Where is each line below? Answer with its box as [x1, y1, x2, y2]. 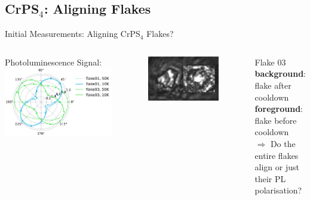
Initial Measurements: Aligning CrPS [5, 27, 140, 40]
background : [254, 67, 306, 80]
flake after [254, 79, 291, 91]
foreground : [254, 102, 303, 115]
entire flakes [254, 149, 299, 161]
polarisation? [254, 184, 302, 196]
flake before [254, 114, 297, 126]
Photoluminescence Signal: [5, 55, 102, 68]
